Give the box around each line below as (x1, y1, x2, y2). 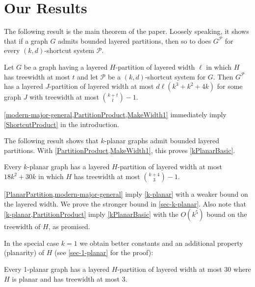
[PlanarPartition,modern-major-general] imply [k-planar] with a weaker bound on (4, 189, 248, 199)
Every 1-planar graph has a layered (4, 264, 110, 274)
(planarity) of (4, 247, 45, 258)
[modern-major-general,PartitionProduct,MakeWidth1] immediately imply (4, 109, 227, 120)
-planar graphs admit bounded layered (104, 135, 220, 146)
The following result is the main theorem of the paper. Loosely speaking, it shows (4, 26, 249, 36)
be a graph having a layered (24, 61, 108, 72)
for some (217, 81, 243, 91)
